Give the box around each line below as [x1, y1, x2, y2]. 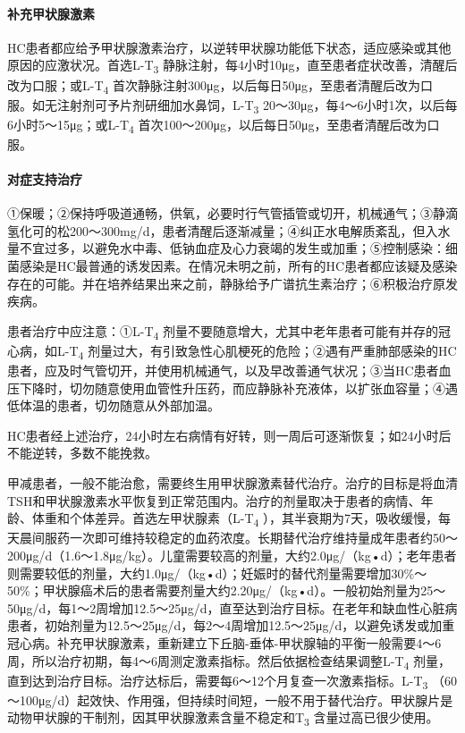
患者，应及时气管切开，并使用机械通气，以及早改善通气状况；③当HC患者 [7, 361, 439, 380]
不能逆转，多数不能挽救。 [7, 443, 157, 462]
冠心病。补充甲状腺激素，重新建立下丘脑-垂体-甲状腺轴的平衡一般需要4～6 [7, 633, 442, 652]
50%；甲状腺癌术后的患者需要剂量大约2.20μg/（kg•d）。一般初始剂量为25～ [7, 581, 446, 600]
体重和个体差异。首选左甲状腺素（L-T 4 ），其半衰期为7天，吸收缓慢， [31, 509, 439, 530]
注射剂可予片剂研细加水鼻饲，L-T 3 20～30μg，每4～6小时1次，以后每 [56, 95, 458, 116]
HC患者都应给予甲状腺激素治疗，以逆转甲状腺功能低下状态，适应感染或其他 [7, 38, 452, 56]
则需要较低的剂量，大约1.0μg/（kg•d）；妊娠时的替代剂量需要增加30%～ [7, 563, 427, 582]
